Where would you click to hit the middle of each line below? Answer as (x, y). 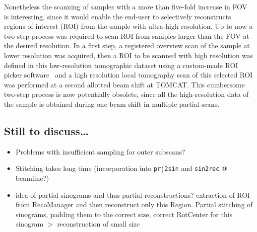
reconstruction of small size (98, 224)
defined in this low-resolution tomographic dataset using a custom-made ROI (121, 65)
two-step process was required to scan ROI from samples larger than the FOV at (127, 36)
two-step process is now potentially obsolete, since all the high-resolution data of (126, 94)
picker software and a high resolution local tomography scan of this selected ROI (128, 75)
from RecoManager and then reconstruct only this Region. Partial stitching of (134, 204)
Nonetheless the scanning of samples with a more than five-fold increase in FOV (126, 6)
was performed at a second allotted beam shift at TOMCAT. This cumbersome (125, 84)
